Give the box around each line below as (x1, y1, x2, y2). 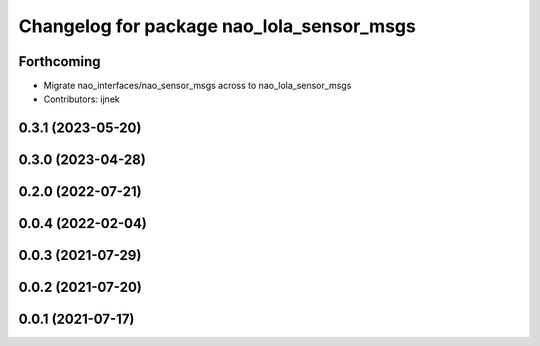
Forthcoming (18, 53, 101, 70)
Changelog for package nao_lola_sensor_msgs (18, 15, 417, 37)
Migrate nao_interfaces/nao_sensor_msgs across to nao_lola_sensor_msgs (43, 80, 352, 92)
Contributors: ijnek (43, 93, 120, 105)
